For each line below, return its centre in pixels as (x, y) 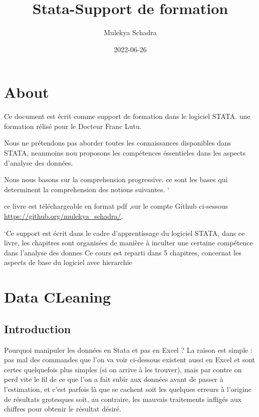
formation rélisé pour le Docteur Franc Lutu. (73, 126)
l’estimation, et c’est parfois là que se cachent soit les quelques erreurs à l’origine (128, 389)
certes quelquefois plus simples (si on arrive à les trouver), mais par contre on (123, 369)
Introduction (38, 328)
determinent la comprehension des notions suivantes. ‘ (87, 189)
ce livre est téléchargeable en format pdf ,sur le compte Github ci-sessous (116, 206)
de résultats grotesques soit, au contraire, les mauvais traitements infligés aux (123, 399)
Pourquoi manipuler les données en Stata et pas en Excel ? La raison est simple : (128, 350)
